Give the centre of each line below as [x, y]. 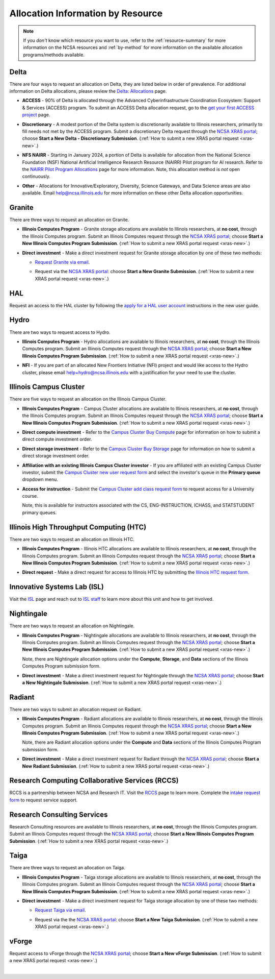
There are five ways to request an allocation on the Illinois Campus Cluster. [88, 399]
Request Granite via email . [62, 262]
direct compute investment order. [57, 439]
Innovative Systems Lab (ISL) [57, 587]
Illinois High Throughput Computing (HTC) [78, 527]
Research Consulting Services [59, 814]
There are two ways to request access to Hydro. [60, 332]
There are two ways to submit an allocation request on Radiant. [76, 709]
